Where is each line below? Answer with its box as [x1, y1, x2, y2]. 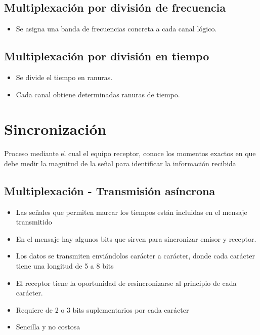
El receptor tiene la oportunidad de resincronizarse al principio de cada [16, 277, 237, 288]
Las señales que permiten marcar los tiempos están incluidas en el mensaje [16, 206, 247, 217]
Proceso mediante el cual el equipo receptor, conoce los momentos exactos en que [4, 148, 256, 159]
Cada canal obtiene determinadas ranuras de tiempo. [16, 89, 180, 99]
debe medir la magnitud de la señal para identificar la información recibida [4, 158, 236, 168]
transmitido [16, 216, 52, 227]
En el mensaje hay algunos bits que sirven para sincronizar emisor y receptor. [16, 233, 256, 244]
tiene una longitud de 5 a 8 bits [16, 260, 114, 271]
